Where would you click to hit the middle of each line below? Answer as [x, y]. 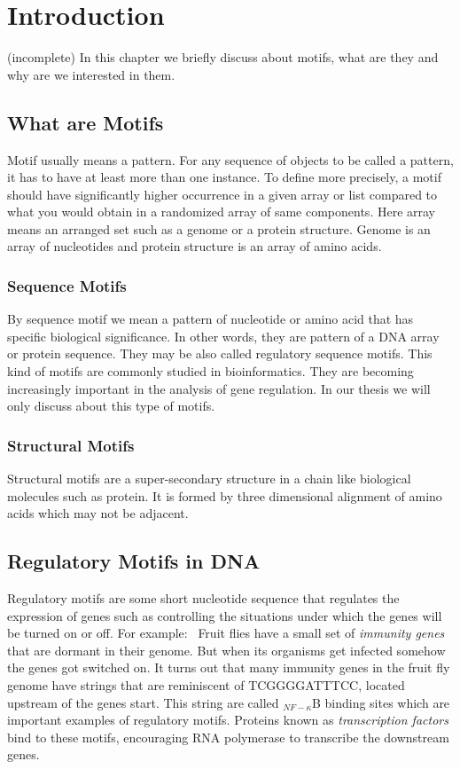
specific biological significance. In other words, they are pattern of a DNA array [223, 336]
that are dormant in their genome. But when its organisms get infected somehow [226, 650]
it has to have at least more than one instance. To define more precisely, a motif [224, 177]
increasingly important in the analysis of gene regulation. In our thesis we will [219, 388]
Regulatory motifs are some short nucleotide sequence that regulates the [203, 598]
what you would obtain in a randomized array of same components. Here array [221, 212]
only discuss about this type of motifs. [111, 406]
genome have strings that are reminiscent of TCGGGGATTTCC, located [206, 685]
